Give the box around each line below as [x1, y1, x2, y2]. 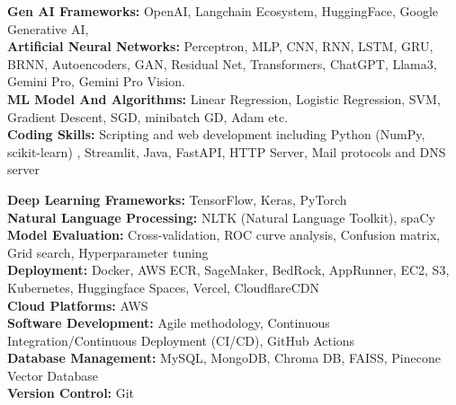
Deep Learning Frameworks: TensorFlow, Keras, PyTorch [7, 189, 347, 208]
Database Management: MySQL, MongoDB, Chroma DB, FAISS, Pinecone [7, 348, 441, 367]
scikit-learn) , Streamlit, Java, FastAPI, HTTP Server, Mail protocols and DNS [7, 142, 446, 161]
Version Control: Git [7, 383, 135, 402]
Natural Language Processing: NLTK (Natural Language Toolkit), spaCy [7, 207, 435, 226]
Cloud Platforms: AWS [7, 295, 148, 314]
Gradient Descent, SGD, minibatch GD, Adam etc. [7, 107, 289, 126]
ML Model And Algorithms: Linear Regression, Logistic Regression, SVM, [7, 89, 441, 108]
